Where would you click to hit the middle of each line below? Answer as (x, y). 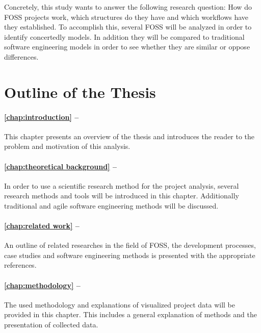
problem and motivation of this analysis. (67, 146)
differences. (21, 56)
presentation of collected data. (51, 325)
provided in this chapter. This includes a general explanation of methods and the (130, 314)
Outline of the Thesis (80, 92)
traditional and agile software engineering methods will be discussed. (111, 205)
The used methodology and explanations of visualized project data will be (120, 304)
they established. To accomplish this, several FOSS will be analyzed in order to (128, 27)
